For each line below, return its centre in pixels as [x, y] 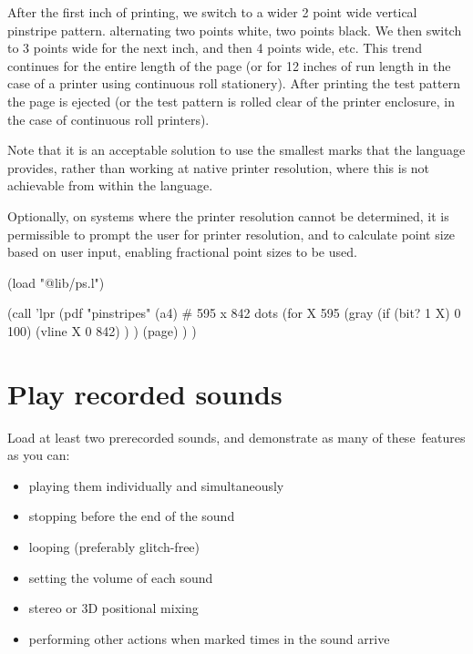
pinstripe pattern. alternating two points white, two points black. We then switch [235, 30]
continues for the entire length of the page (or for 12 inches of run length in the [229, 65]
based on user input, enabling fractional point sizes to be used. [182, 252]
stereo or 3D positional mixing [113, 608]
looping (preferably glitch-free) [114, 547]
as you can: [39, 455]
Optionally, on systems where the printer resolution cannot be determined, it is [228, 215]
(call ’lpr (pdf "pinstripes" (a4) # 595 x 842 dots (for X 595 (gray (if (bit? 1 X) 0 [234, 313]
